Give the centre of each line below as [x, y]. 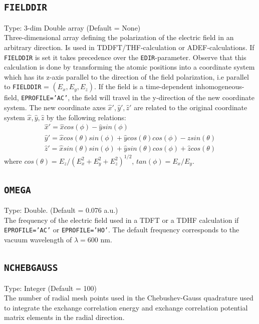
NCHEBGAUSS [31, 268]
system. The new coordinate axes [55, 107]
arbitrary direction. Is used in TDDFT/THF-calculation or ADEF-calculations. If [129, 47]
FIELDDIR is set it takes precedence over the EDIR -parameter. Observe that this [125, 57]
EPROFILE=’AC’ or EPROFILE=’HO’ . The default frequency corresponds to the [122, 230]
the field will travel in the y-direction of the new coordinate [163, 97]
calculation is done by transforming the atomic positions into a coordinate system [129, 67]
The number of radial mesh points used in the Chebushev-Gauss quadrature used [129, 298]
